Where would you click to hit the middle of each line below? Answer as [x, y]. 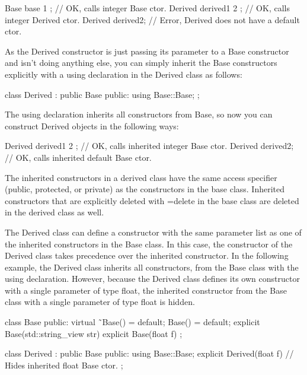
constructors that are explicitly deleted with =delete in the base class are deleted [152, 200]
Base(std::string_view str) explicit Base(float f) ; [94, 333]
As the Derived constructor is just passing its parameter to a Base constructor [147, 51]
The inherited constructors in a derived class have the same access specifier [141, 177]
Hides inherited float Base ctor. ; [64, 365]
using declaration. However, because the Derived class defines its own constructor [152, 279]
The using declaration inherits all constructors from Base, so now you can [139, 114]
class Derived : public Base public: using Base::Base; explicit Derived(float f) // [149, 353]
